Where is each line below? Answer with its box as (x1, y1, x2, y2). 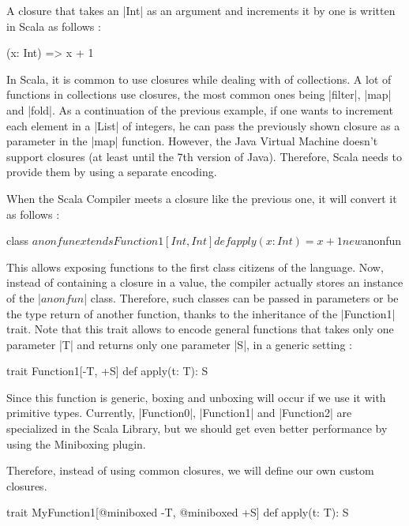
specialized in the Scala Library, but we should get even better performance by (6, 420, 388, 437)
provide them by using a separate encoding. (6, 163, 217, 180)
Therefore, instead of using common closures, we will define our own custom (6, 462, 374, 479)
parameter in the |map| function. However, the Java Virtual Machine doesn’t (6, 133, 378, 149)
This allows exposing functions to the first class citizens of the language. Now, (6, 258, 384, 275)
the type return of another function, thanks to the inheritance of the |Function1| (6, 305, 396, 321)
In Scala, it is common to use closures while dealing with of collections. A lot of (6, 70, 392, 87)
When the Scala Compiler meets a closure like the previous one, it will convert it (6, 190, 397, 206)
